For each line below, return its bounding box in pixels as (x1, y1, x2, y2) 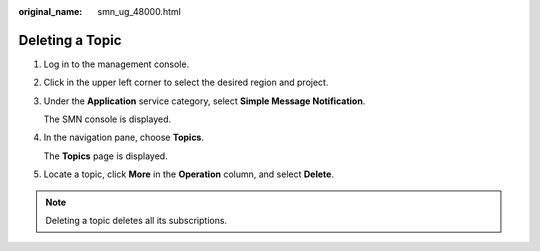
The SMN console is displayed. (43, 113, 172, 125)
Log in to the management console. (43, 58, 190, 70)
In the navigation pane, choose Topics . (43, 131, 205, 144)
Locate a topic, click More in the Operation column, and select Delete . (43, 168, 335, 180)
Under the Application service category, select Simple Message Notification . (43, 95, 366, 107)
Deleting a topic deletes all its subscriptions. (45, 215, 228, 227)
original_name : (18, 6, 83, 17)
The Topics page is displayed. (43, 150, 169, 162)
